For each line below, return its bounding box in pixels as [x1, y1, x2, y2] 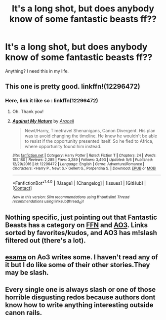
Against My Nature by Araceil [12, 118, 74, 124]
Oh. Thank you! [12, 108, 44, 114]
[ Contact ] [12, 185, 32, 191]
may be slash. [5, 269, 49, 277]
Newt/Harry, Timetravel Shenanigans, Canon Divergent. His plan [24, 127, 156, 133]
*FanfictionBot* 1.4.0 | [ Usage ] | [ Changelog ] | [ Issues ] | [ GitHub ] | [12, 179, 146, 186]
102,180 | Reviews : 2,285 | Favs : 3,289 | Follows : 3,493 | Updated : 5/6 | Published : [12, 157, 153, 162]
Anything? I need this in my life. [5, 68, 69, 74]
